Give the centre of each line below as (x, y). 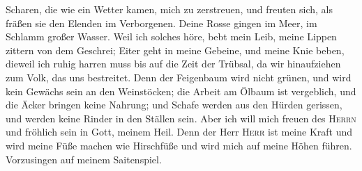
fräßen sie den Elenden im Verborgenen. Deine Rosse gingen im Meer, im (161, 23)
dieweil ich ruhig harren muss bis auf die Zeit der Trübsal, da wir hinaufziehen (173, 64)
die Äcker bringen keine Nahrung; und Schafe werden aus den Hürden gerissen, (174, 105)
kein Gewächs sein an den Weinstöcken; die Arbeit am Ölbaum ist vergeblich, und (181, 91)
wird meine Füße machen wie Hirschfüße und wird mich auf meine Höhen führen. (179, 145)
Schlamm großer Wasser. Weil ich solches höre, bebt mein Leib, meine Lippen (171, 36)
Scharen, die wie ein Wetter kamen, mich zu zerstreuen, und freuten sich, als (169, 9)
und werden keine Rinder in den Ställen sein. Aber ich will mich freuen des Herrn (181, 118)
